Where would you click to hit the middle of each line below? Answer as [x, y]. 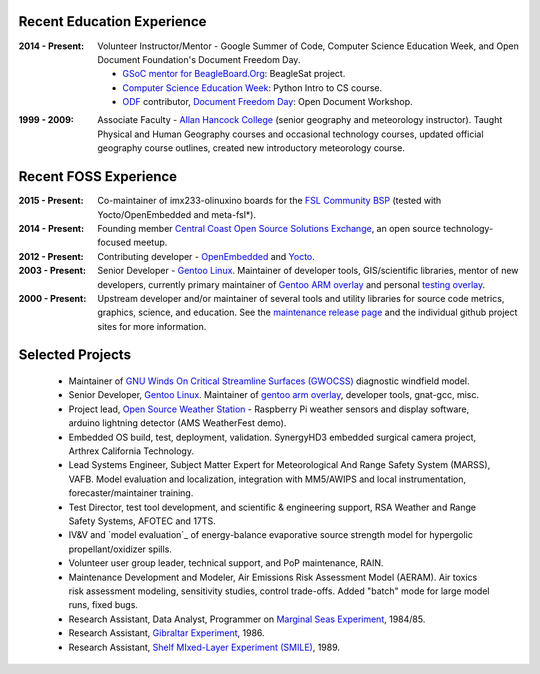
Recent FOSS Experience [98, 176]
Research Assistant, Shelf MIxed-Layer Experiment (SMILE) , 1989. [204, 647]
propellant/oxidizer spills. [120, 549]
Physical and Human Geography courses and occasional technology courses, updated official [290, 134]
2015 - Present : [51, 201]
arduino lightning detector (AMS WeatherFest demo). [177, 423]
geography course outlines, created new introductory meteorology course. [251, 148]
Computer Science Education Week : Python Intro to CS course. [252, 87]
